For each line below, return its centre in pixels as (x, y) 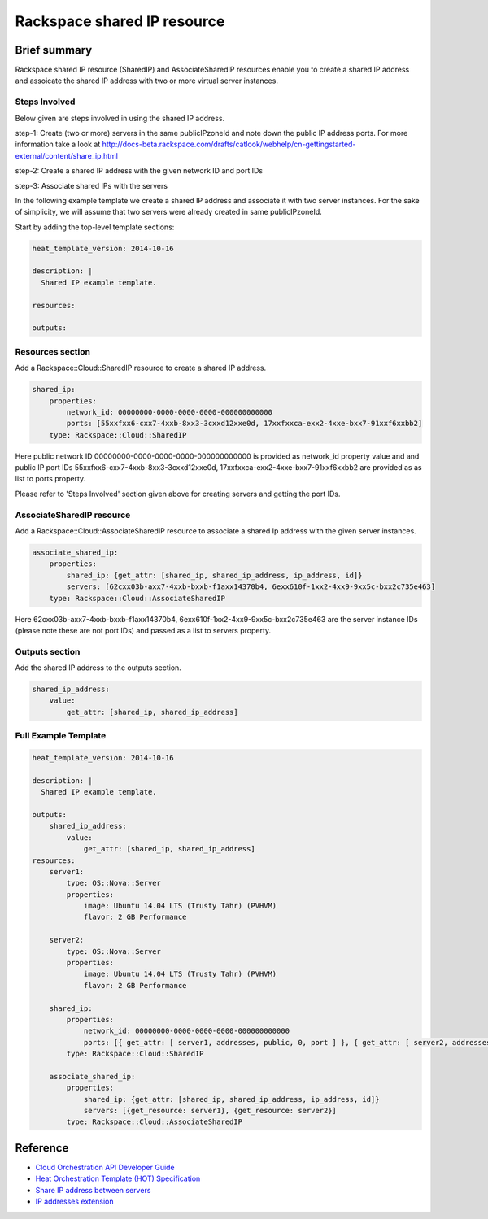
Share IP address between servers (93, 1190)
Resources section (53, 351)
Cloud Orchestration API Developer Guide (105, 1167)
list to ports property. (50, 479)
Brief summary (54, 50)
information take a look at (58, 144)
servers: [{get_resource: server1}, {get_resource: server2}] (210, 1111)
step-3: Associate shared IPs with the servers (91, 185)
